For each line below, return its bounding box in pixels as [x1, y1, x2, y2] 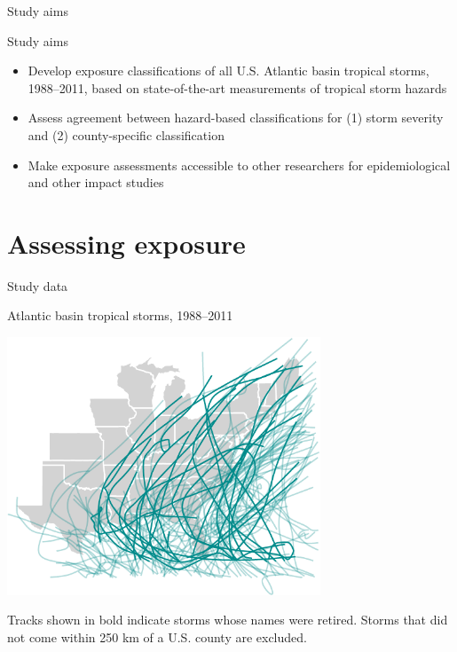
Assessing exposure [7, 224, 246, 261]
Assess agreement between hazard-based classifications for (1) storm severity [28, 108, 444, 127]
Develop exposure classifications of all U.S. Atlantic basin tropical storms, [28, 61, 429, 80]
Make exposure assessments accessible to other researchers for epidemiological [28, 155, 451, 174]
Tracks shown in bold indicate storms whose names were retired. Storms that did [7, 610, 448, 629]
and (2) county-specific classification [28, 125, 225, 144]
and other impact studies [28, 173, 164, 192]
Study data [7, 276, 68, 295]
